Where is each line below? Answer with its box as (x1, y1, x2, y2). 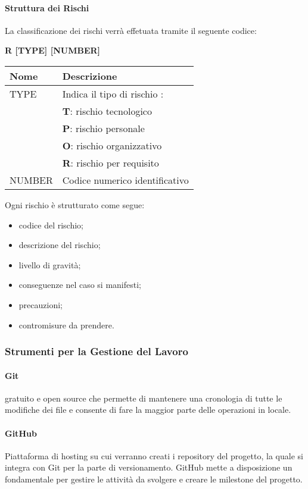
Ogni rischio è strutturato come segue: (5, 198, 145, 211)
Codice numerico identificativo (62, 173, 189, 187)
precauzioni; (18, 298, 63, 311)
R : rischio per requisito (62, 155, 159, 170)
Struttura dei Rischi (5, 1, 89, 14)
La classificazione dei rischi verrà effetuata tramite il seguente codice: (5, 24, 257, 36)
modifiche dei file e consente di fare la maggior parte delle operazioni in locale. (5, 403, 291, 416)
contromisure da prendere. (18, 318, 114, 331)
